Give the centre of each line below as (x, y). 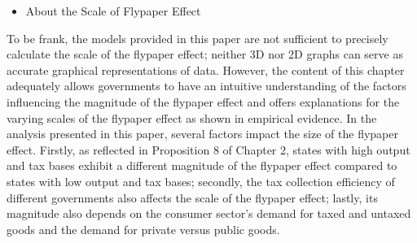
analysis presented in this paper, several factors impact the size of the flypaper (202, 134)
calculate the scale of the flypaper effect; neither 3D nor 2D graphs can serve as (205, 54)
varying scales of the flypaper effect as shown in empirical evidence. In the (192, 117)
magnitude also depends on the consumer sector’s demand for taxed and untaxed (209, 213)
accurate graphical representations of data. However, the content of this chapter (206, 69)
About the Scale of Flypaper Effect (113, 11)
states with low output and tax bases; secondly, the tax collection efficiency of (201, 181)
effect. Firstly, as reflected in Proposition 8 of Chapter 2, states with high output (208, 149)
